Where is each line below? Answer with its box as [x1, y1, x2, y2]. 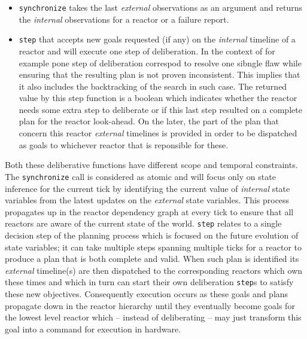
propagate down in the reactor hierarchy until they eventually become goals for [5, 299, 295, 311]
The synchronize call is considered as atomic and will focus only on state [5, 170, 276, 182]
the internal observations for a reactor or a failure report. [19, 13, 229, 25]
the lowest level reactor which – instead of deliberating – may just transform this [5, 311, 302, 323]
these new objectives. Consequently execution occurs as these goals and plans [5, 287, 288, 300]
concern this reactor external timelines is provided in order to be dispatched [19, 127, 297, 139]
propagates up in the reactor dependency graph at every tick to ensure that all [5, 205, 294, 218]
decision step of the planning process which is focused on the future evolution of [5, 228, 299, 241]
